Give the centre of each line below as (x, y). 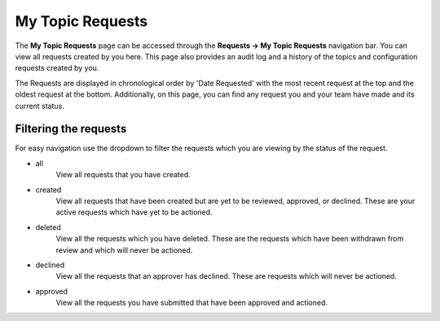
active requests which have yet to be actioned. (134, 212)
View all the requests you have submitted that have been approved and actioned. (191, 303)
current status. (40, 106)
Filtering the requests (71, 129)
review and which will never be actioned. (124, 250)
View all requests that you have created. (123, 175)
